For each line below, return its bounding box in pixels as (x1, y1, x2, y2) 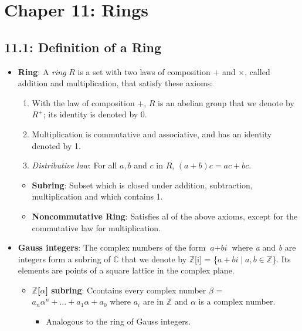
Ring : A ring (18, 65, 66, 77)
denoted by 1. (32, 139, 81, 151)
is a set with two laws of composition (77, 65, 211, 77)
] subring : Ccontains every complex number (45, 283, 206, 296)
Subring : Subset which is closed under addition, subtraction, (32, 178, 253, 191)
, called (245, 65, 270, 77)
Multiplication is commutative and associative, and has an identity (32, 127, 272, 140)
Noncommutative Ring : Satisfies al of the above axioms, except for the (32, 210, 298, 222)
